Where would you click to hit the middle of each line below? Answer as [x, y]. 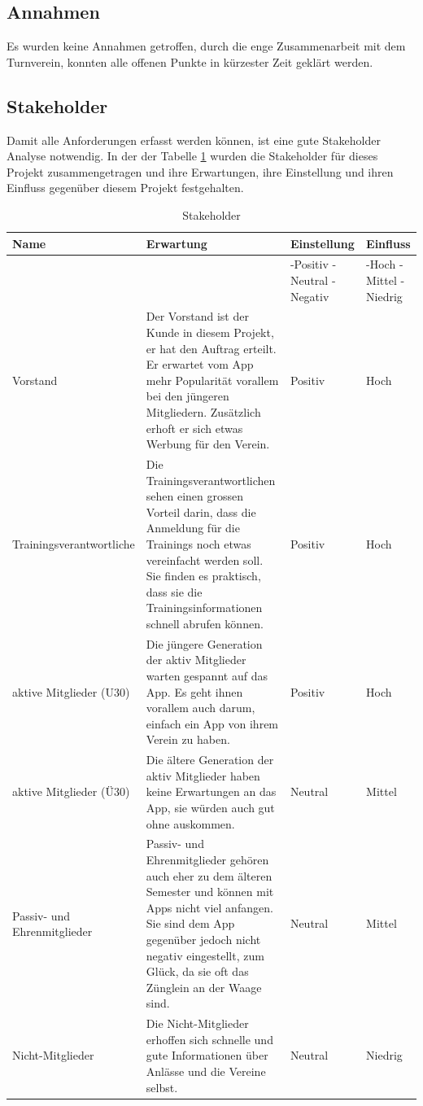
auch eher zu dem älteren [209, 875]
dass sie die [174, 591]
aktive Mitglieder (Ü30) [71, 791]
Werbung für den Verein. [208, 444]
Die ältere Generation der [210, 760]
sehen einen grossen [195, 496]
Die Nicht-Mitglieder [197, 1023]
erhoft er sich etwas [194, 428]
